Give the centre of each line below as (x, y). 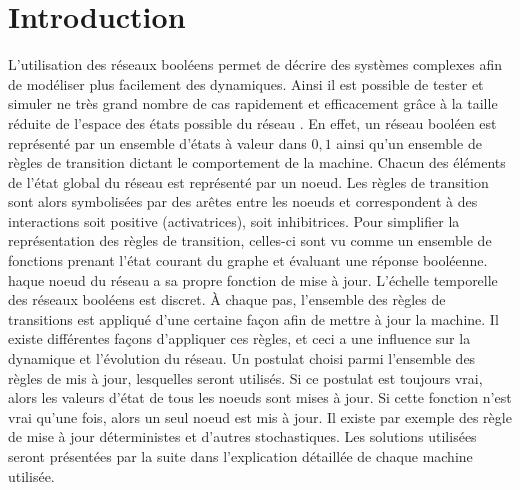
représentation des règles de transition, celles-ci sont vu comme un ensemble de (250, 240)
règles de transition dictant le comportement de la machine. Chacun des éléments (257, 162)
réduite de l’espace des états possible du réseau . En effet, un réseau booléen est (252, 122)
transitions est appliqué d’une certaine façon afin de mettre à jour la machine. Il (253, 318)
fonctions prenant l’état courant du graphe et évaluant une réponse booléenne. (248, 260)
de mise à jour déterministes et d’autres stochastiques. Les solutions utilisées (242, 436)
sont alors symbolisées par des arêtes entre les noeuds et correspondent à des (243, 201)
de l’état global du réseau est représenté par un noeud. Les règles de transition (248, 181)
